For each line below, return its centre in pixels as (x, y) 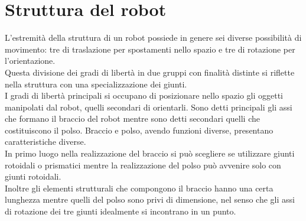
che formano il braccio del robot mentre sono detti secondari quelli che (132, 118)
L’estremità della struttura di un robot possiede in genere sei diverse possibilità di (153, 38)
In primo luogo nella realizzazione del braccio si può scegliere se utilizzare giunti (150, 153)
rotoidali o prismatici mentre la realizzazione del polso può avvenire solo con (143, 165)
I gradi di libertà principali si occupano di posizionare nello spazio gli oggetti (144, 95)
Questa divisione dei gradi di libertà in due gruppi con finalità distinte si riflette (150, 72)
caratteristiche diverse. (45, 142)
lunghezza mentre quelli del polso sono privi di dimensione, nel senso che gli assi (150, 199)
